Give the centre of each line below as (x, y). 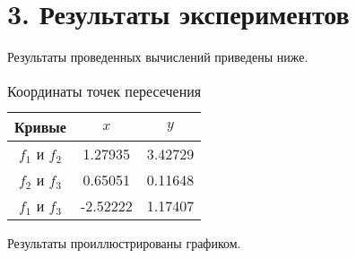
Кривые (40, 126)
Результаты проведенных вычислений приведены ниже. (158, 57)
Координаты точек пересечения (104, 90)
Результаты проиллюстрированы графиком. (124, 242)
